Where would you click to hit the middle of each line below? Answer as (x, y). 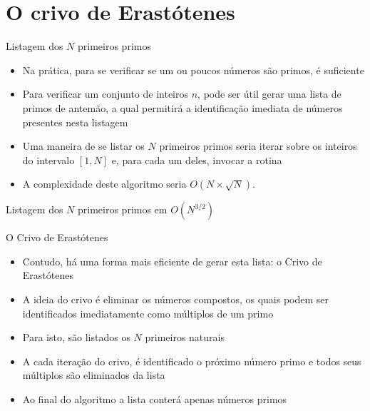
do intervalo (48, 159)
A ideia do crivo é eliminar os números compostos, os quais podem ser (175, 299)
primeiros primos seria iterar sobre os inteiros (258, 146)
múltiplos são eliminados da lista (94, 375)
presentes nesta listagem (75, 122)
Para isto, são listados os (76, 337)
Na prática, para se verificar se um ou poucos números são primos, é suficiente (193, 70)
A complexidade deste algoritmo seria (104, 184)
